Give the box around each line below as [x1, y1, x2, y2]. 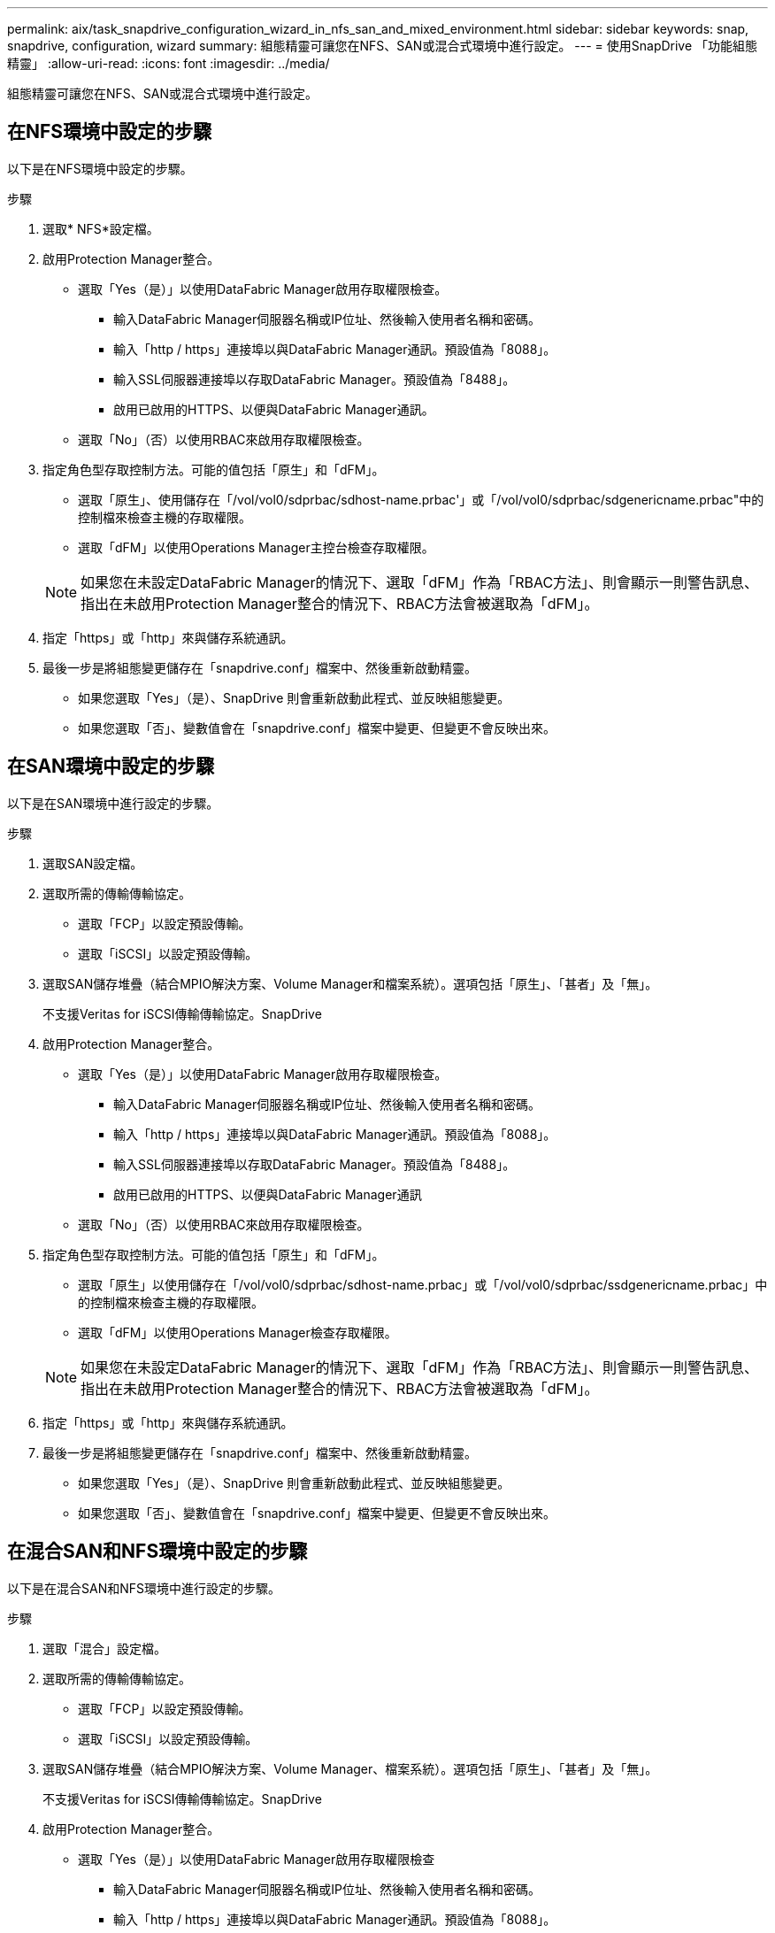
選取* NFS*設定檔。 [42, 220, 159, 236]
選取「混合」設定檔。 [42, 1640, 166, 1656]
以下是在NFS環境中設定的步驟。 [7, 160, 193, 176]
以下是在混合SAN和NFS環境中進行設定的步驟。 [7, 1580, 280, 1596]
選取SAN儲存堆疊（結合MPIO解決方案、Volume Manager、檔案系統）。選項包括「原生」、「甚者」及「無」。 [42, 1760, 658, 1776]
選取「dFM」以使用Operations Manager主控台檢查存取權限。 [78, 539, 434, 555]
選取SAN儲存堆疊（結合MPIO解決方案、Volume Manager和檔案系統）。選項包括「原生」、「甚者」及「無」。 [42, 975, 658, 991]
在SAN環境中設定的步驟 [7, 755, 215, 778]
